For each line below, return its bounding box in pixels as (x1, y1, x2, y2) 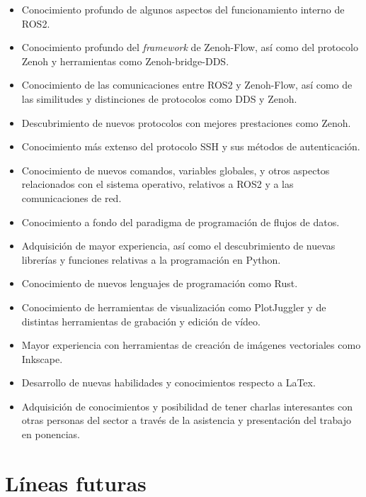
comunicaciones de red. (21, 190, 122, 205)
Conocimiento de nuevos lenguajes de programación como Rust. (21, 276, 298, 291)
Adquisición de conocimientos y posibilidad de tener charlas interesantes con (21, 398, 353, 413)
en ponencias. (21, 427, 80, 442)
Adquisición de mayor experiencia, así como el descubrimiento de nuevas (21, 238, 336, 253)
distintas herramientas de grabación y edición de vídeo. (21, 313, 261, 328)
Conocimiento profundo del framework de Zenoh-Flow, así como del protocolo (21, 40, 358, 55)
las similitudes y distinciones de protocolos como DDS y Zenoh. (21, 91, 297, 106)
